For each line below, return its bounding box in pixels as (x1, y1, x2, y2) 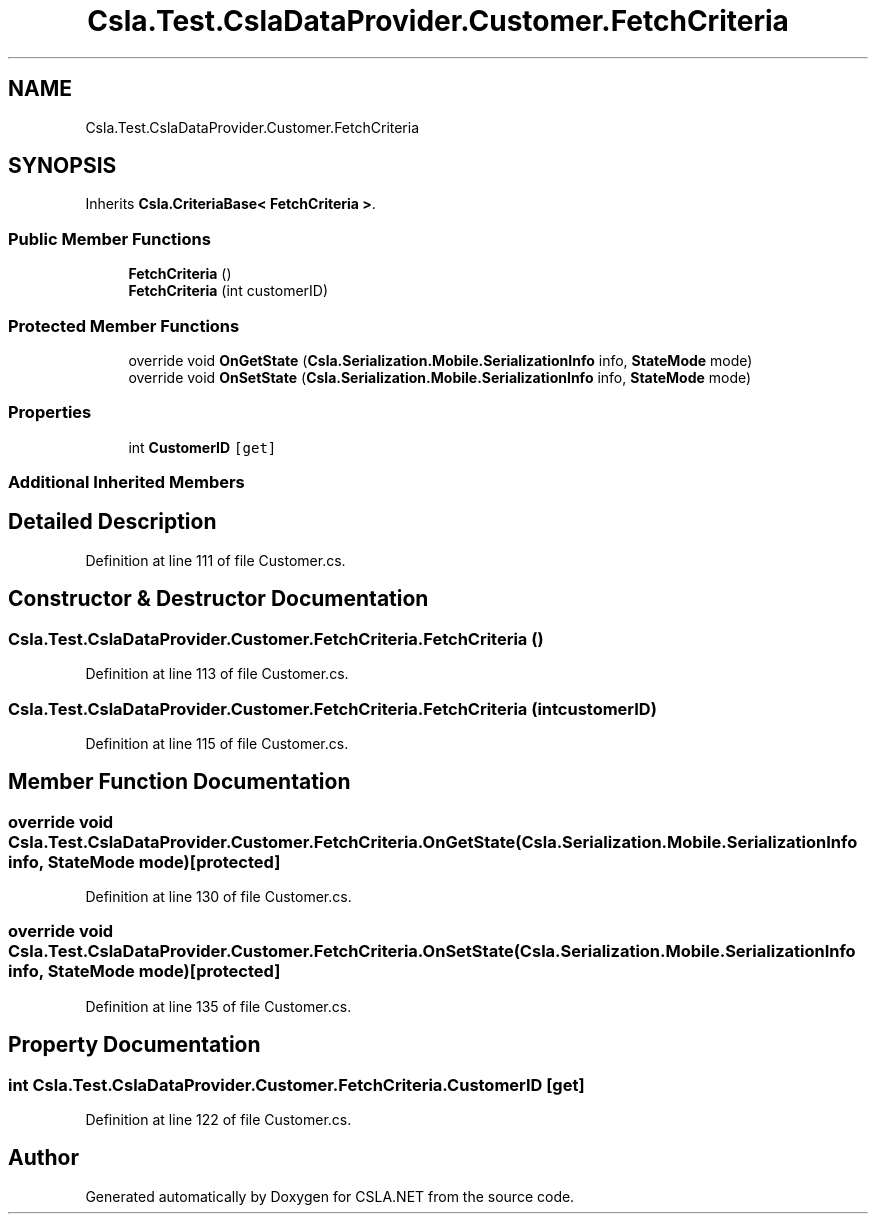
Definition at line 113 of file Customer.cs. (85, 665, 349, 683)
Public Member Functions (8, 228, 211, 249)
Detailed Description (8, 509, 217, 535)
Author (8, 1145, 79, 1171)
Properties (8, 402, 92, 423)
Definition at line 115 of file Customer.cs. (85, 734, 349, 752)
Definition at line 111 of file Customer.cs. (85, 551, 346, 569)
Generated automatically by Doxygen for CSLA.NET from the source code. (85, 1187, 575, 1205)
